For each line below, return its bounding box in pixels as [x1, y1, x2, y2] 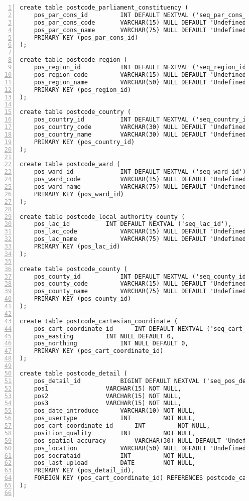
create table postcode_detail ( [20, 369, 128, 377]
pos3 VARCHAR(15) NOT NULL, [34, 400, 182, 407]
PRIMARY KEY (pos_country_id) [34, 138, 135, 146]
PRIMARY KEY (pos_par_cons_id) [34, 34, 139, 41]
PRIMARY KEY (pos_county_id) [34, 295, 131, 303]
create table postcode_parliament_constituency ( [20, 4, 189, 11]
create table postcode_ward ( [20, 161, 120, 168]
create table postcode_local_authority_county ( [20, 213, 185, 220]
